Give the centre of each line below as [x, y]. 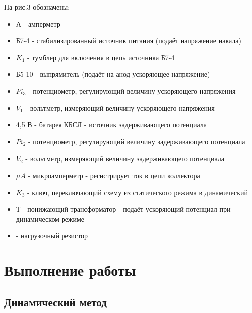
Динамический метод [55, 302]
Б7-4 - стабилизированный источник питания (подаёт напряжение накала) [129, 40]
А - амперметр [38, 23]
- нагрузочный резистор [52, 236]
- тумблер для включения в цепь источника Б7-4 [101, 57]
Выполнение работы [70, 270]
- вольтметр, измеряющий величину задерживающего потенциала [125, 158]
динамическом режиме [50, 218]
